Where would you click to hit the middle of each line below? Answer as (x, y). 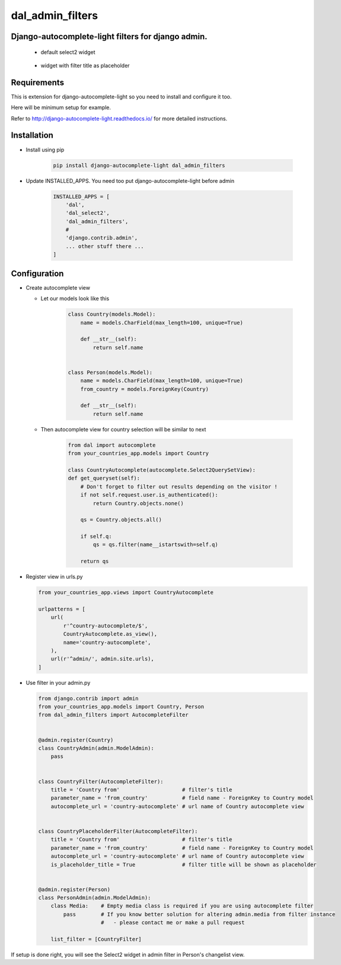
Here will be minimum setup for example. (61, 107)
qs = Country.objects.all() (121, 520)
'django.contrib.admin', (102, 238)
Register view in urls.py (54, 577)
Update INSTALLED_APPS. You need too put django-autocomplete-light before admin (130, 180)
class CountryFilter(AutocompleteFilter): (101, 781)
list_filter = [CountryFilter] (96, 939)
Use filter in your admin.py (58, 683)
